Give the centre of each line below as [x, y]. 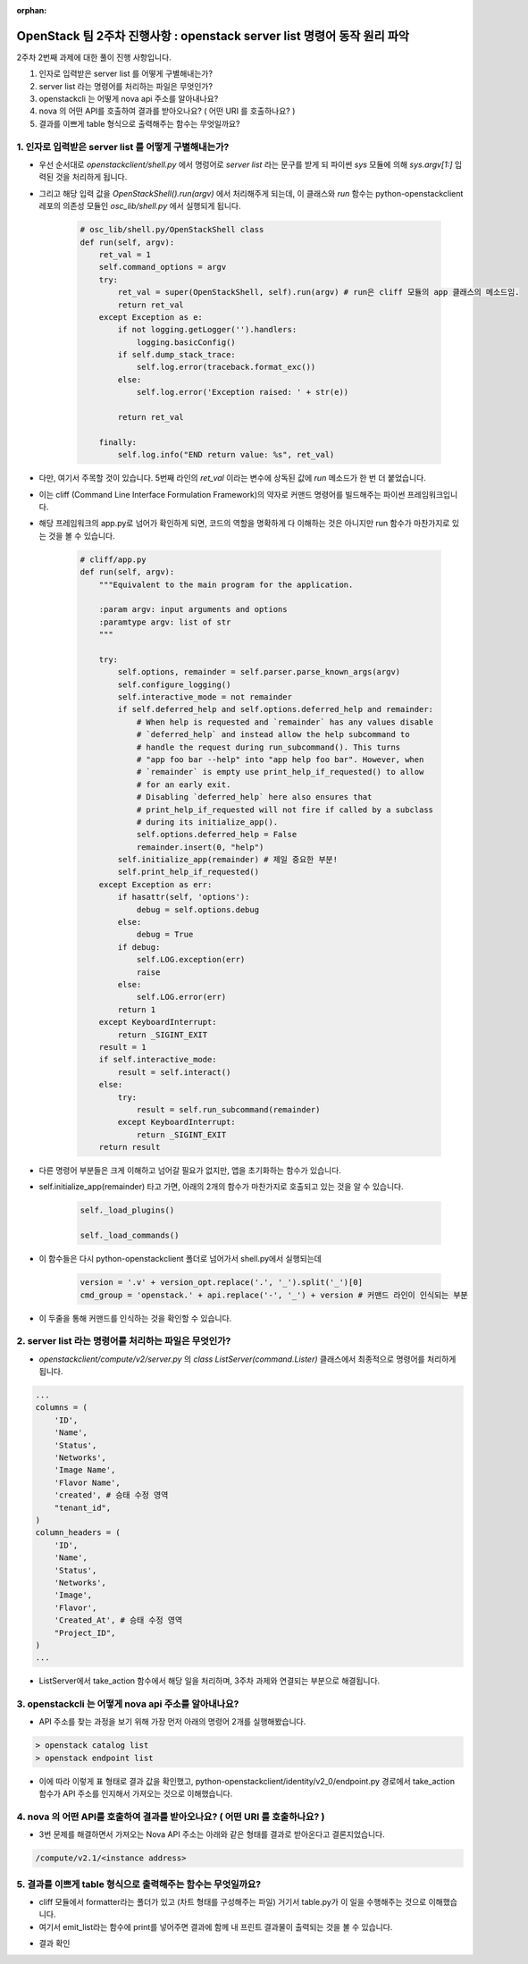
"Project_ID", [85, 1632]
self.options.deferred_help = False [217, 835]
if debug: [139, 947]
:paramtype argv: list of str [165, 622]
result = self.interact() [174, 1072]
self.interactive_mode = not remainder [205, 697]
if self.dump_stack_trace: [176, 355]
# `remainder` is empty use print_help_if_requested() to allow [280, 772]
